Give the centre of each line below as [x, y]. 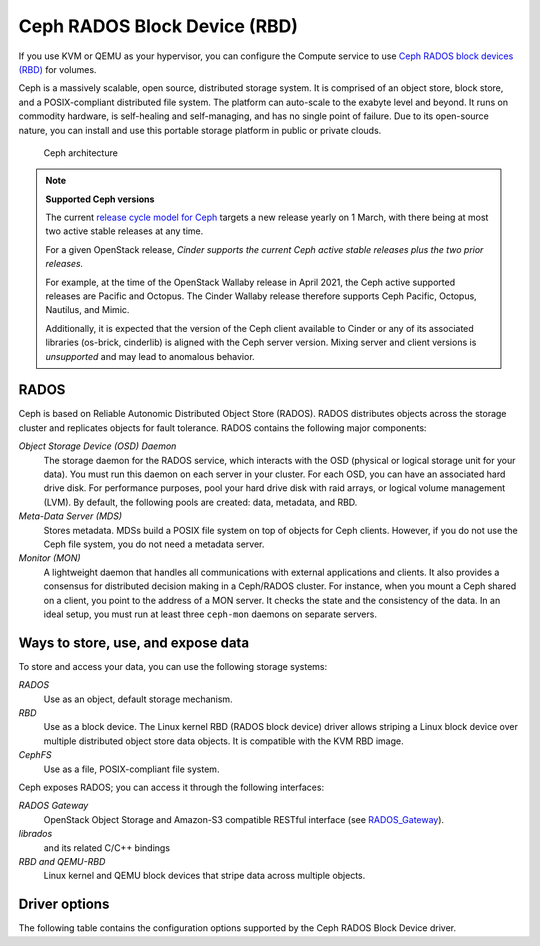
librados [35, 834]
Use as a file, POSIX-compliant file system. [131, 769]
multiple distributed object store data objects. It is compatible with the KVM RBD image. [223, 741]
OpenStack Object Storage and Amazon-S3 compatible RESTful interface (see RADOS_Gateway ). [244, 819]
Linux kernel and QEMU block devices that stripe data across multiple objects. [204, 876]
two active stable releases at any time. [124, 231]
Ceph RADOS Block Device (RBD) [158, 26]
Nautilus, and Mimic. [87, 310]
